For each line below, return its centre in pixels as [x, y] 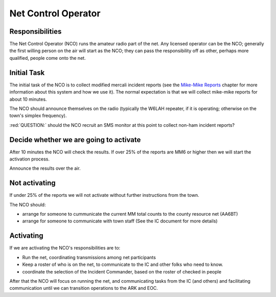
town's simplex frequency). [38, 116]
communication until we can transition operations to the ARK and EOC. [84, 288]
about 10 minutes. [28, 99]
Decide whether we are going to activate [75, 140]
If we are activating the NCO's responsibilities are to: [65, 248]
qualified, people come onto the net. [48, 58]
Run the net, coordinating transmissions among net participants [89, 257]
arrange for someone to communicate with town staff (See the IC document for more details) [120, 221]
